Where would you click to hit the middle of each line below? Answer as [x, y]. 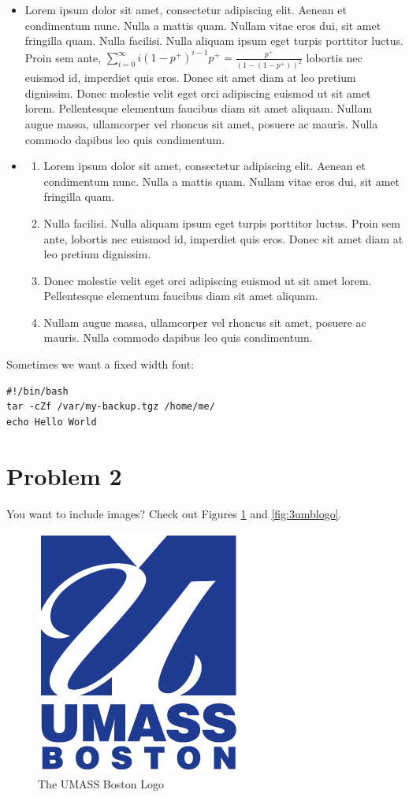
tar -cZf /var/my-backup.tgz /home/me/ [111, 407]
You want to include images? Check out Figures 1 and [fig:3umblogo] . [174, 513]
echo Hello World [52, 422]
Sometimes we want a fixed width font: [100, 364]
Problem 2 [64, 475]
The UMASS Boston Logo [101, 783]
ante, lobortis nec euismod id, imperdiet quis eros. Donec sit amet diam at [223, 238]
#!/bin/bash [37, 391]
